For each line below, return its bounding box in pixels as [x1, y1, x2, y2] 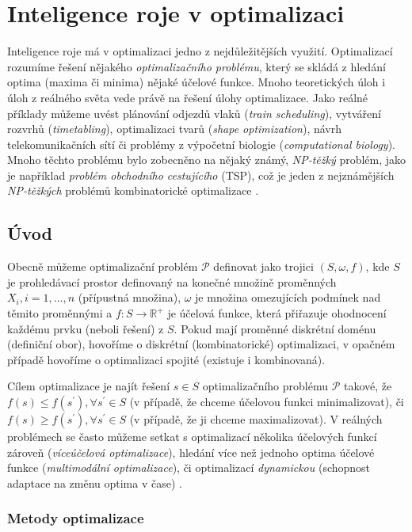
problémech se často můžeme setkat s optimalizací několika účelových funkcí [7, 428, 377, 445]
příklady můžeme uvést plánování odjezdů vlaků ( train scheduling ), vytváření [7, 104, 381, 121]
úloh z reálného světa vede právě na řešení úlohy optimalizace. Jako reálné [7, 89, 368, 105]
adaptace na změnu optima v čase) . [7, 474, 182, 491]
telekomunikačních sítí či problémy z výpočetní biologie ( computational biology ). [7, 135, 395, 152]
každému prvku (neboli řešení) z [7, 320, 164, 336]
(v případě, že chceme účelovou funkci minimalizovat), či [129, 393, 404, 410]
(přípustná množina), [78, 289, 181, 306]
